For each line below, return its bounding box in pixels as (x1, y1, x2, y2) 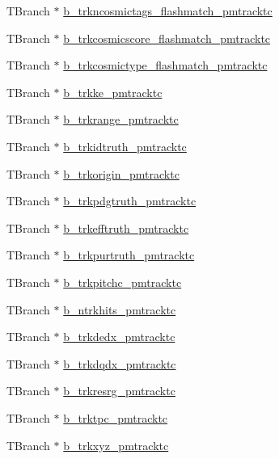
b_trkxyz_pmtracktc (63, 436, 169, 453)
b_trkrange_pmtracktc (63, 111, 179, 128)
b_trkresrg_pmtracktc (63, 382, 175, 399)
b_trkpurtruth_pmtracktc (63, 246, 195, 263)
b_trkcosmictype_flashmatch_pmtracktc (63, 57, 268, 74)
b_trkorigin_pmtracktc (63, 165, 180, 182)
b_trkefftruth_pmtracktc (63, 219, 189, 236)
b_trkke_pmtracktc (63, 83, 163, 100)
